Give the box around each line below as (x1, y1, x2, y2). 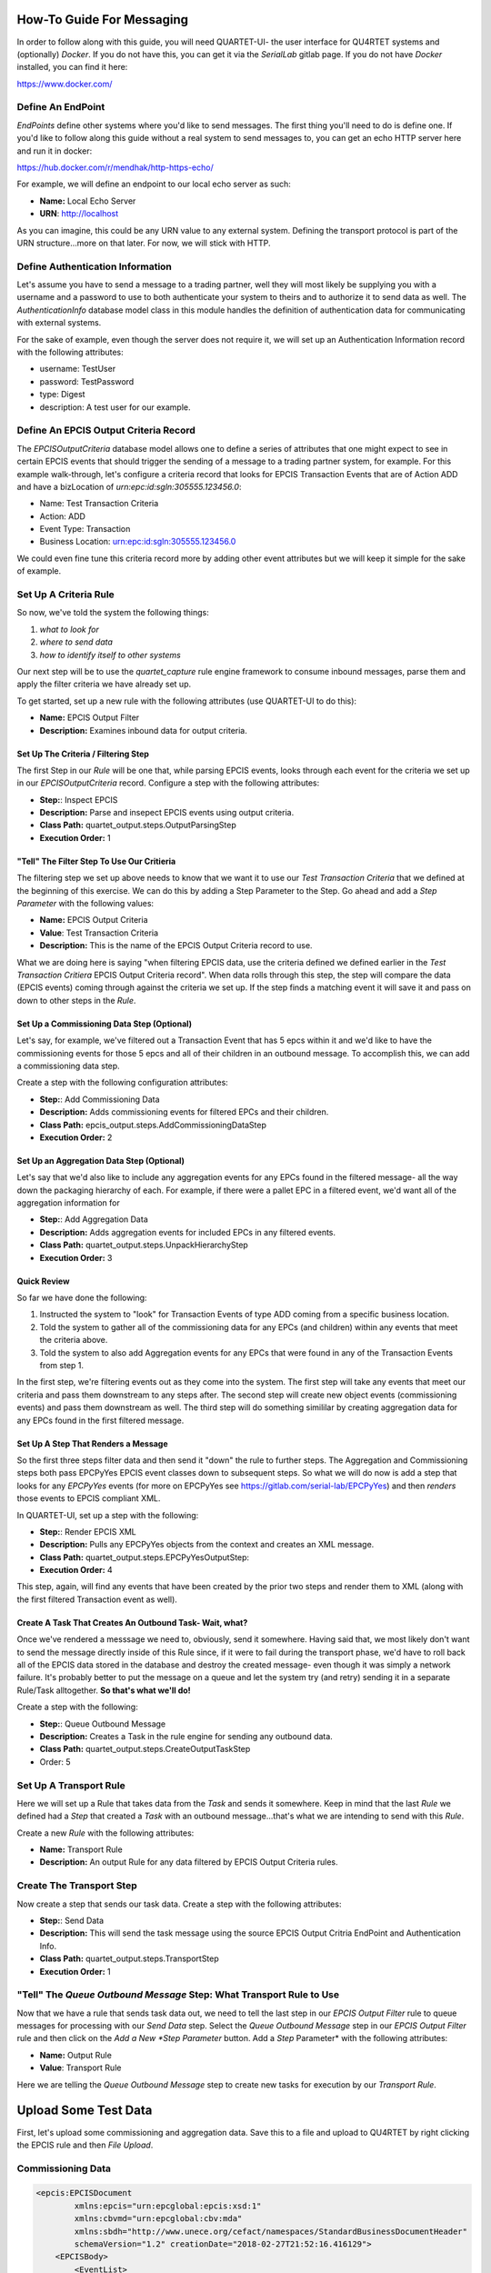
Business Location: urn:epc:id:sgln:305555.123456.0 (39, 536, 236, 547)
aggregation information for (16, 1197, 120, 1208)
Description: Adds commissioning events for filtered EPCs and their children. (39, 1106, 329, 1117)
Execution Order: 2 (39, 1132, 113, 1143)
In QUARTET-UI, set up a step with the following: (16, 1509, 199, 1520)
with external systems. (16, 317, 102, 328)
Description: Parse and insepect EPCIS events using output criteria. (39, 807, 295, 818)
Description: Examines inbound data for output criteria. (39, 725, 247, 736)
